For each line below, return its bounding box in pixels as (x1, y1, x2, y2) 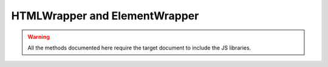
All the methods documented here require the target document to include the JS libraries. (27, 44, 251, 51)
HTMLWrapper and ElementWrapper (11, 9, 199, 22)
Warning (27, 33, 50, 40)
